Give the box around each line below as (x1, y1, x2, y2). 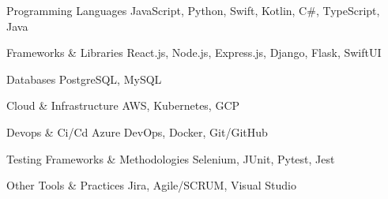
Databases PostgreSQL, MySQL (6, 70, 162, 87)
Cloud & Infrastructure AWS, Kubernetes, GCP (6, 97, 240, 114)
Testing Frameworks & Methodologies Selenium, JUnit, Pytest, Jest (6, 150, 335, 167)
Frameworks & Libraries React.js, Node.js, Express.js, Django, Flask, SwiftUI (6, 44, 382, 61)
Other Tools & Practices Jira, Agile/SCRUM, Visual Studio (6, 177, 296, 193)
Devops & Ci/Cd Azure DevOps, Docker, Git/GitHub (6, 123, 268, 140)
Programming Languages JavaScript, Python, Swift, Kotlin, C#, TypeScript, (6, 2, 380, 18)
